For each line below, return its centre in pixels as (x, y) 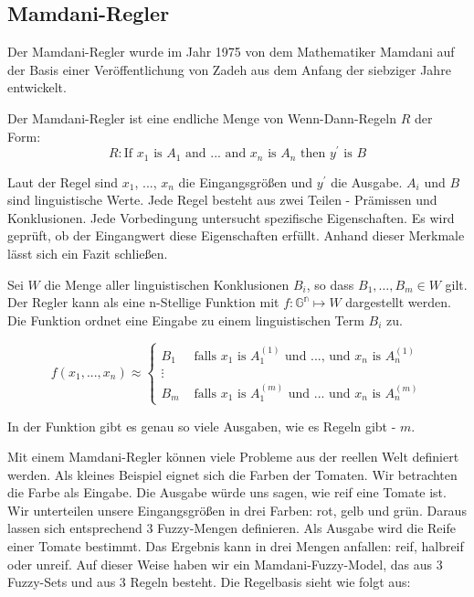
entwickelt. (37, 87)
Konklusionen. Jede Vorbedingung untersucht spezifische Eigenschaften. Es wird (231, 217)
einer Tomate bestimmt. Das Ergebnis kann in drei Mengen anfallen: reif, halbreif (236, 546)
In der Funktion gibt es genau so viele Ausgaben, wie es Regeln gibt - (202, 426)
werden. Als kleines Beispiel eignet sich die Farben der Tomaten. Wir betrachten (232, 474)
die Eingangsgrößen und (246, 181)
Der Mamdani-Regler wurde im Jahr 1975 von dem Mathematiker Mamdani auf (231, 52)
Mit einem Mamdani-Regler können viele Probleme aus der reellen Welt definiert (233, 457)
